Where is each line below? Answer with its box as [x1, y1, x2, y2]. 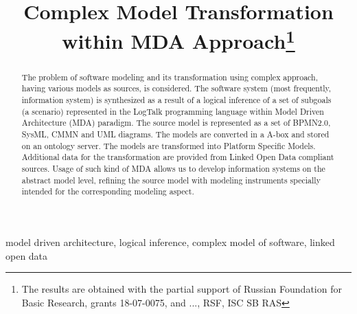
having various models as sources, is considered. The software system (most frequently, [21, 82, 332, 94]
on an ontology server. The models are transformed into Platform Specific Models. [21, 139, 316, 151]
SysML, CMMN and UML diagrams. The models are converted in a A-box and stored [21, 128, 330, 139]
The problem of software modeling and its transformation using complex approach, [21, 71, 318, 82]
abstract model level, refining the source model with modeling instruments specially [21, 174, 321, 186]
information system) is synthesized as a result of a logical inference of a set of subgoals [21, 94, 332, 105]
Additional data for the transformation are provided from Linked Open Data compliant [21, 151, 334, 163]
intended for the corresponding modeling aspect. [21, 186, 194, 197]
